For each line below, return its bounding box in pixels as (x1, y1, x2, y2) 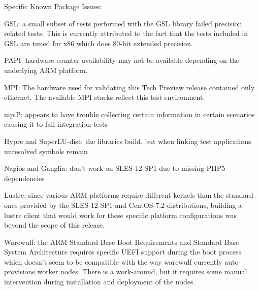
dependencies (4, 172, 45, 183)
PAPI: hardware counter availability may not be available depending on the (4, 55, 239, 65)
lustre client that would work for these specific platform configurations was (4, 209, 237, 220)
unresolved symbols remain (4, 146, 88, 156)
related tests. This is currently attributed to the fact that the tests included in (4, 28, 248, 39)
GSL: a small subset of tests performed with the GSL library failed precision (4, 18, 242, 28)
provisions (4, 266, 35, 277)
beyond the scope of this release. (4, 220, 105, 230)
